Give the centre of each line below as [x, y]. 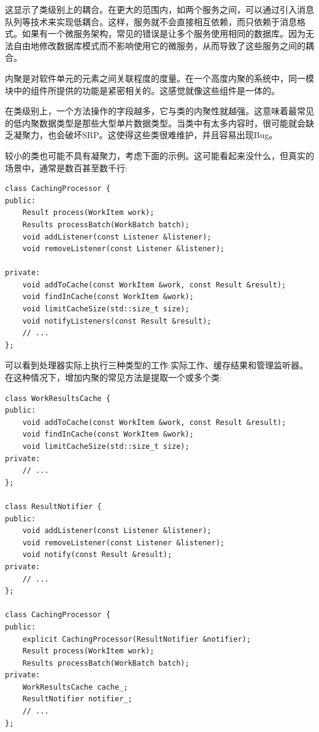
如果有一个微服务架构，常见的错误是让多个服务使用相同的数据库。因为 [163, 33]
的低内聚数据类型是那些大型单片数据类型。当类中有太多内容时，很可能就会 [155, 123]
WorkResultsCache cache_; [75, 687]
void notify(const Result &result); [97, 555]
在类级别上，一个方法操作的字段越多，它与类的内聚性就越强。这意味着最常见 [159, 111]
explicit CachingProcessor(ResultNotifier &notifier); [136, 639]
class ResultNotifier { [53, 506]
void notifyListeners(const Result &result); [117, 321]
